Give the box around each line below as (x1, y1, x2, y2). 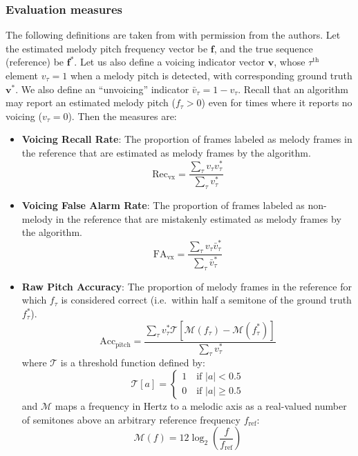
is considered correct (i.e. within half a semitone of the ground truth (61, 293, 352, 307)
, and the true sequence (214, 41, 313, 55)
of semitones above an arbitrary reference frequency (21, 412, 241, 426)
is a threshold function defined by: (60, 355, 205, 370)
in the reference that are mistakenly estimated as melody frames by (55, 211, 341, 226)
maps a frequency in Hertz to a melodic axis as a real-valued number (55, 398, 347, 413)
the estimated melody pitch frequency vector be (6, 41, 208, 55)
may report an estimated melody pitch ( (6, 95, 176, 110)
